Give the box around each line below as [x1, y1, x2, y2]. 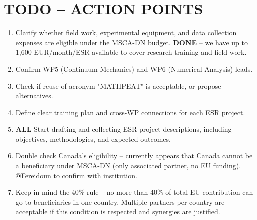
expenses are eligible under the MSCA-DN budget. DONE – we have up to [15, 37, 248, 47]
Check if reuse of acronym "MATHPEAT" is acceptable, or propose [15, 80, 221, 91]
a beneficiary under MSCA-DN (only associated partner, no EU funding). [15, 160, 241, 171]
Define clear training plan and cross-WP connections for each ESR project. [15, 107, 245, 117]
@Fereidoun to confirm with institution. [15, 170, 137, 180]
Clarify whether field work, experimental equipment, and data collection [15, 27, 237, 38]
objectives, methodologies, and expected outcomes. [15, 133, 171, 144]
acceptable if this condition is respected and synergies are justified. [15, 206, 220, 217]
